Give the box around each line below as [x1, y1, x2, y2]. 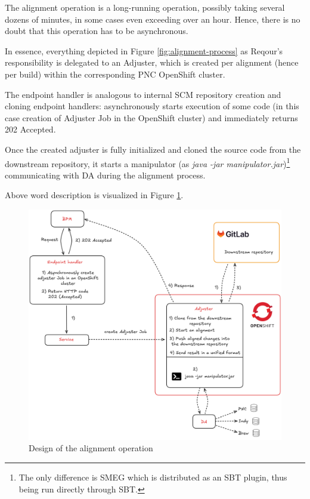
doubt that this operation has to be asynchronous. [5, 24, 188, 37]
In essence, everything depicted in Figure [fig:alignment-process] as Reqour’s [5, 44, 283, 57]
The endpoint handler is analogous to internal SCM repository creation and [5, 88, 281, 100]
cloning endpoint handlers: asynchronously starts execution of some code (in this [5, 100, 299, 112]
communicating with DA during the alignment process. [5, 168, 206, 181]
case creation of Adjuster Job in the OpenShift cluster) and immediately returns [5, 111, 298, 124]
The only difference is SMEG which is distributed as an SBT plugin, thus [18, 471, 287, 483]
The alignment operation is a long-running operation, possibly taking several [5, 1, 285, 13]
